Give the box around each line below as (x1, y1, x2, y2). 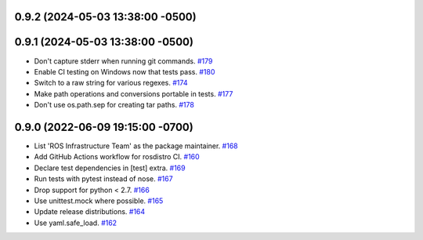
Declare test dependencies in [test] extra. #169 (34, 163, 186, 173)
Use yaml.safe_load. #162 (34, 218, 117, 227)
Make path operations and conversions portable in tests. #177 (34, 89, 233, 98)
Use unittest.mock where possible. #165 (34, 196, 164, 205)
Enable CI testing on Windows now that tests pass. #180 (34, 67, 215, 76)
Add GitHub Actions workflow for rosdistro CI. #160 (34, 152, 200, 162)
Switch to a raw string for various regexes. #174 (34, 78, 188, 88)
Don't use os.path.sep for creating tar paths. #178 (34, 100, 195, 110)
